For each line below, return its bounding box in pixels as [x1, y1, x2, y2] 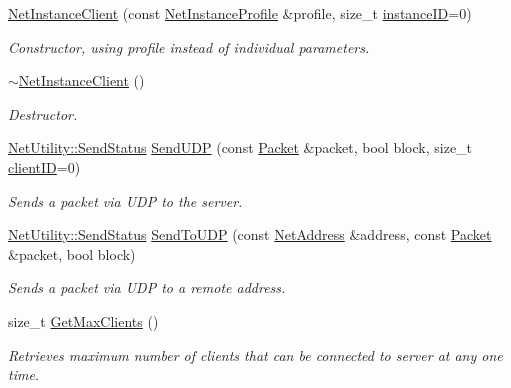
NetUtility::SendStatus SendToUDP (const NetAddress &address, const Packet [8, 224, 492, 245]
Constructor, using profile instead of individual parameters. [8, 36, 370, 57]
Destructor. [8, 103, 78, 124]
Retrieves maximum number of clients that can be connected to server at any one [8, 344, 503, 365]
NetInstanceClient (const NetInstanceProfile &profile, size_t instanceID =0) [8, 3, 472, 23]
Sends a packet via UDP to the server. [8, 190, 243, 211]
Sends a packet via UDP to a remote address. [8, 277, 286, 298]
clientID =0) [8, 156, 81, 177]
